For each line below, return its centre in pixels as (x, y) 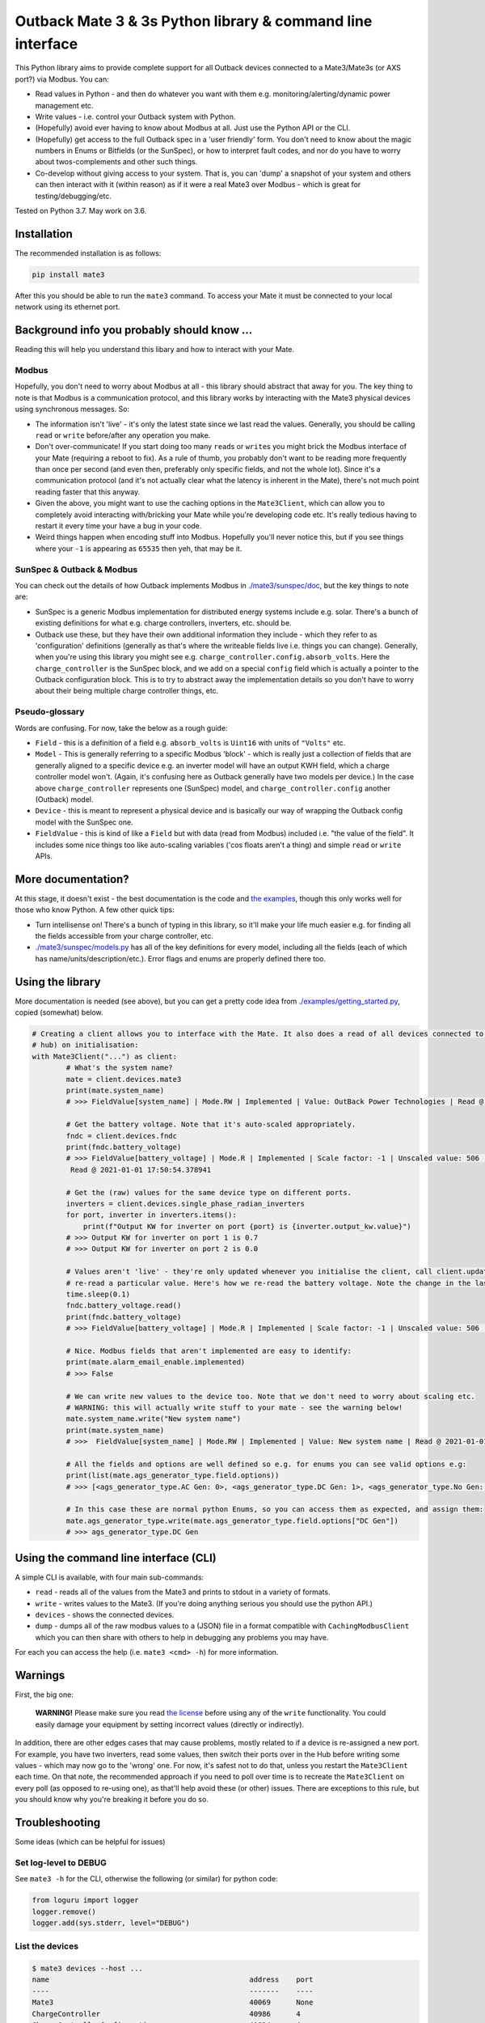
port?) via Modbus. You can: (62, 79)
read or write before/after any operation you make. (123, 435)
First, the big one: (44, 1694)
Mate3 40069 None (173, 2002)
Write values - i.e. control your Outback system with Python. (135, 117)
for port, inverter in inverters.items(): (152, 1215)
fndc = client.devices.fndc (122, 1136)
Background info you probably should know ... (134, 331)
